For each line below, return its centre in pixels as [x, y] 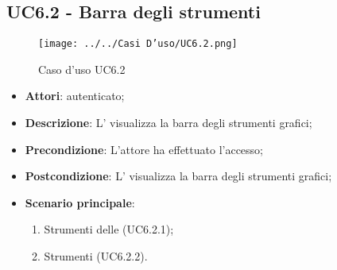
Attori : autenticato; [75, 96]
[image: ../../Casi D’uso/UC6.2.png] [138, 44]
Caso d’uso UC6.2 [82, 69]
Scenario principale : [80, 202]
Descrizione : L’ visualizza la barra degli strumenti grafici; [168, 123]
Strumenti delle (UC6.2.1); [109, 229]
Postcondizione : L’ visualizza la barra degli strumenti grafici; [178, 176]
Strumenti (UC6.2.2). [96, 256]
